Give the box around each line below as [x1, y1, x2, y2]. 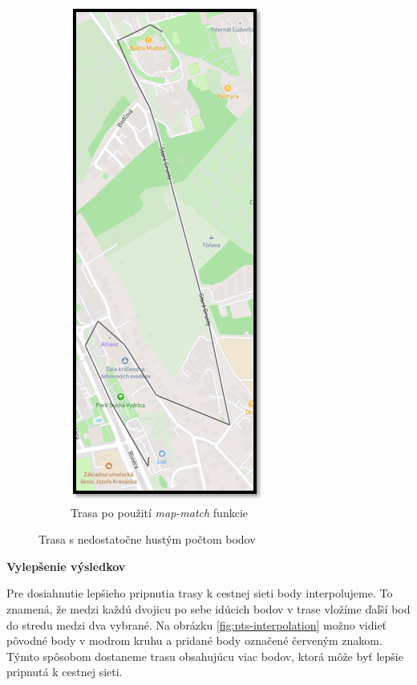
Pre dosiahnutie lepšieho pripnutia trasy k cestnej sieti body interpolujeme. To [6, 585, 393, 601]
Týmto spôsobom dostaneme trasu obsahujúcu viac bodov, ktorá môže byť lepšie [6, 647, 403, 664]
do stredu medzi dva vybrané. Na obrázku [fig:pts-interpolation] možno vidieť [6, 616, 387, 633]
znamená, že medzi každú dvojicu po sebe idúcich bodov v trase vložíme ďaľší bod [6, 600, 411, 617]
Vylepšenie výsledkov [6, 557, 126, 574]
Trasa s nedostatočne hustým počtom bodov [38, 531, 256, 548]
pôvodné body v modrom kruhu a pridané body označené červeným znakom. [6, 632, 383, 649]
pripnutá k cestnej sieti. [6, 663, 123, 680]
